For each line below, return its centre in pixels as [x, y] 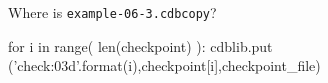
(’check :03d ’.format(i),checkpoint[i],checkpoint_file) [164, 65]
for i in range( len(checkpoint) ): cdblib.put [140, 45]
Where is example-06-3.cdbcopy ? [112, 12]
